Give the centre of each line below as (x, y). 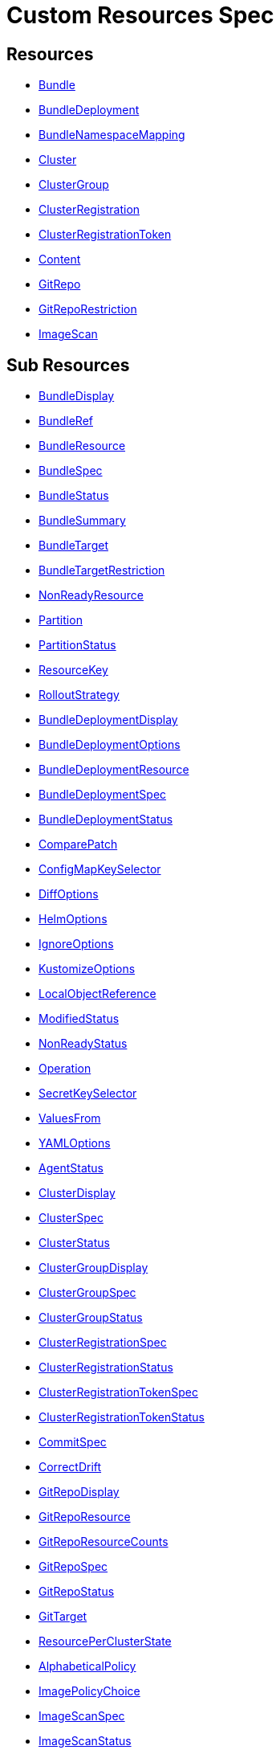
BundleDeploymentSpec (103, 795)
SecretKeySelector (88, 1094)
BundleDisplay (77, 396)
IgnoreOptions (76, 944)
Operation (65, 1069)
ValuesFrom (70, 1118)
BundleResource (82, 446)
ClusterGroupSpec (87, 1293)
